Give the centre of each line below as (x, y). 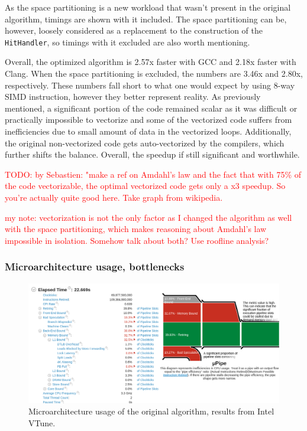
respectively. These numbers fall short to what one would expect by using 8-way (150, 85)
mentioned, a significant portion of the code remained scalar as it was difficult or (151, 108)
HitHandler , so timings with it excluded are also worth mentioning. (127, 42)
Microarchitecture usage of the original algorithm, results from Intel (151, 411)
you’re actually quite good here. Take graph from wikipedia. (114, 197)
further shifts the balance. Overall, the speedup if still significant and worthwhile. (152, 154)
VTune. (42, 423)
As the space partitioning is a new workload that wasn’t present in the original (148, 7)
